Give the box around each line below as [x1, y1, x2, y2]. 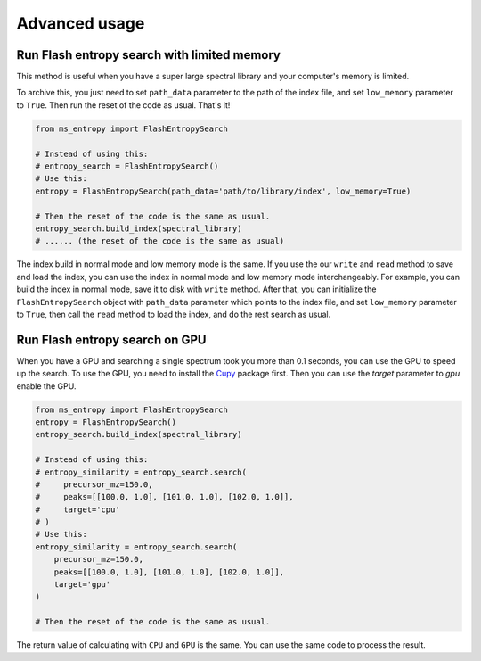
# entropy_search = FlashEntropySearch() [35, 161, 219, 171]
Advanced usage [16, 13, 145, 33]
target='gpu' [53, 580, 111, 590]
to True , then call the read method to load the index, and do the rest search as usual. [16, 309, 331, 319]
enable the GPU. [16, 380, 77, 392]
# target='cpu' [35, 504, 120, 515]
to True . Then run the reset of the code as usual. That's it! [16, 99, 231, 111]
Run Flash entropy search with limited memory [16, 47, 281, 62]
